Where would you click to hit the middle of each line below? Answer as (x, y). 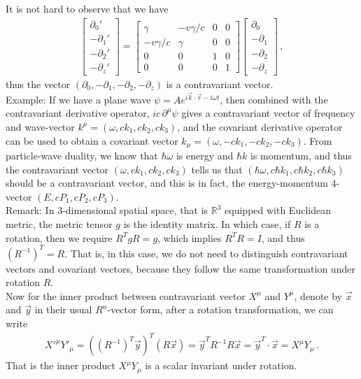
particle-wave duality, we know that (82, 156)
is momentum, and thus (301, 156)
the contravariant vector (57, 169)
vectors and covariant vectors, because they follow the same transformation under (180, 268)
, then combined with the (274, 99)
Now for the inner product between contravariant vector (126, 295)
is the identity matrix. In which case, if (207, 224)
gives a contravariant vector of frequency (268, 113)
